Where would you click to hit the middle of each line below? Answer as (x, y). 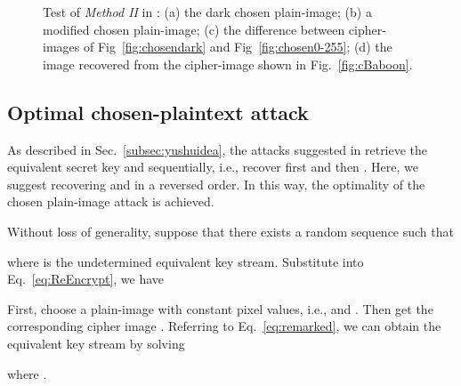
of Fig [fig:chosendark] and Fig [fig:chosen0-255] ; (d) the (238, 47)
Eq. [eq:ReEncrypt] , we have (86, 279)
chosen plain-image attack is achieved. (111, 201)
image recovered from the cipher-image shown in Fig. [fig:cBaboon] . (228, 64)
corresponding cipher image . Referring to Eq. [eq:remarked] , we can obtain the (224, 326)
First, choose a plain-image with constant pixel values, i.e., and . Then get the (220, 308)
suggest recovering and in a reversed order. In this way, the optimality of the (216, 184)
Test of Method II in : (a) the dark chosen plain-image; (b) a (207, 12)
